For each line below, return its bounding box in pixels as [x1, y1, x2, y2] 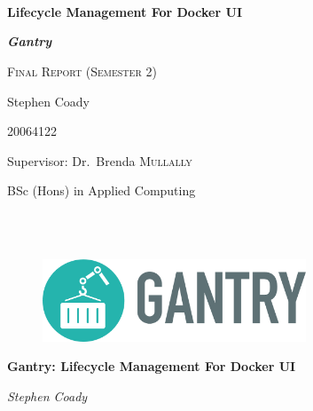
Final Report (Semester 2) [7, 61, 157, 80]
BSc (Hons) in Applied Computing [7, 181, 196, 200]
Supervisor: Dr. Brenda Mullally [7, 151, 192, 170]
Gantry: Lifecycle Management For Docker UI [7, 357, 296, 375]
